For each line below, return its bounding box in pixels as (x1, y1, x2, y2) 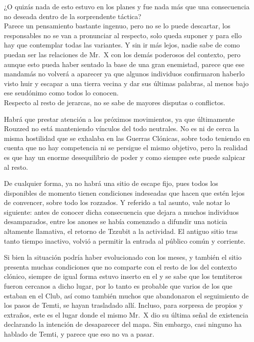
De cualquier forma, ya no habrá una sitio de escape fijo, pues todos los (4, 178, 218, 188)
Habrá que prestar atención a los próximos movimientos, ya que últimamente (4, 114, 235, 124)
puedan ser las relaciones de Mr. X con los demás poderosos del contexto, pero (4, 49, 241, 59)
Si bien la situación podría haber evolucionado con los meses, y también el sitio (4, 252, 242, 262)
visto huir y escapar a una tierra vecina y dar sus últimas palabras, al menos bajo (4, 78, 249, 88)
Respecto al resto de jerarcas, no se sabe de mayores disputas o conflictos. (4, 97, 226, 107)
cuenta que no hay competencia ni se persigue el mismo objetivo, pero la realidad (4, 142, 248, 153)
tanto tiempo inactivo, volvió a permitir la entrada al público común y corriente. (4, 235, 246, 246)
